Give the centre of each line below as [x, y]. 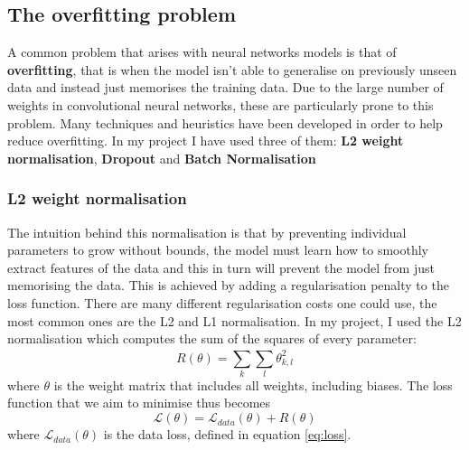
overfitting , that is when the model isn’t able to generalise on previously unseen [232, 69]
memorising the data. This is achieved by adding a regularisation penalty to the [228, 285]
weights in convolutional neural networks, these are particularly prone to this [220, 104]
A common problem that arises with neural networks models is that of [202, 52]
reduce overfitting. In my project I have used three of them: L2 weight [206, 141]
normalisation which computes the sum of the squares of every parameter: [212, 338]
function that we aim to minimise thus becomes [139, 403]
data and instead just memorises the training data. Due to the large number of [225, 87]
